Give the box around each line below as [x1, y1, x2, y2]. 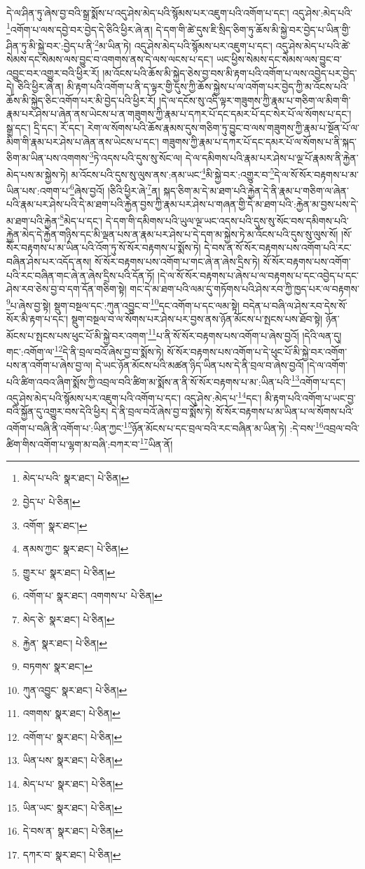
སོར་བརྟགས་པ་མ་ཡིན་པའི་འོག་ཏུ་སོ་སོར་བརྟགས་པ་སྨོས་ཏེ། [6, 240, 201, 255]
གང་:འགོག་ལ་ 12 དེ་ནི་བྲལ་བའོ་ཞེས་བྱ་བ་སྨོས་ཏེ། [6, 342, 164, 359]
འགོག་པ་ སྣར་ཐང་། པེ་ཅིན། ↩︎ [22, 729, 123, 744]
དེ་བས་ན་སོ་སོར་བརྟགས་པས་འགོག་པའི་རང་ [204, 240, 352, 255]
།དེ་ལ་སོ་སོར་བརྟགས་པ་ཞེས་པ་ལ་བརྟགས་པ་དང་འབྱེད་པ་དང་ [158, 267, 359, 282]
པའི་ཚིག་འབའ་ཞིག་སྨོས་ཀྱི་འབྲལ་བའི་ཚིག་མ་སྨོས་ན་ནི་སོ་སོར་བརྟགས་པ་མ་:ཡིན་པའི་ [6, 374, 291, 389]
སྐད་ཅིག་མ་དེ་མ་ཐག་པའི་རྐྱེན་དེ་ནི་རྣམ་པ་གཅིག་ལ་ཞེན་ [163, 183, 349, 197]
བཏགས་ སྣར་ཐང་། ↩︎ [22, 659, 93, 674]
